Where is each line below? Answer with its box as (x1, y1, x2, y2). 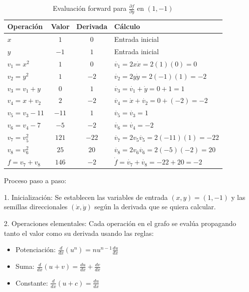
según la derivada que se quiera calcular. (94, 201, 216, 212)
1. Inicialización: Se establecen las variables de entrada (4, 192, 168, 202)
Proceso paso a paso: (4, 175, 66, 186)
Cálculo (114, 21, 140, 32)
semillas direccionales (4, 201, 68, 212)
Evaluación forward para (53, 3, 127, 13)
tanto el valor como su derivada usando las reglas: (4, 227, 154, 238)
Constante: (15, 277, 48, 288)
